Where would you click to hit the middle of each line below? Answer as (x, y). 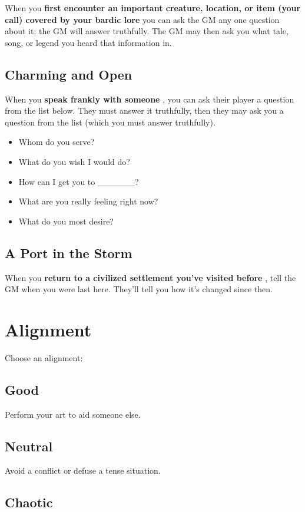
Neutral (29, 446)
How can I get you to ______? (79, 181)
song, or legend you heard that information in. (88, 42)
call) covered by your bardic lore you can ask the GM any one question (142, 19)
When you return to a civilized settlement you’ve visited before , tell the (150, 277)
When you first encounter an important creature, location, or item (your (153, 8)
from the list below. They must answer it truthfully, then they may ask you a (144, 110)
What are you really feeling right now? (88, 201)
